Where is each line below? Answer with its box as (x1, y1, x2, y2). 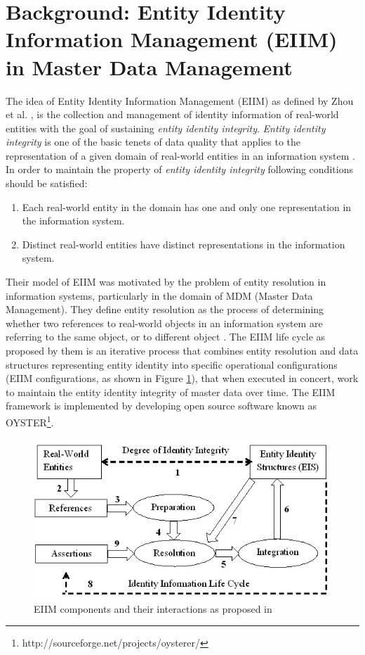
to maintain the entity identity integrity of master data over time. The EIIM (6, 384, 336, 399)
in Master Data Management (6, 52, 293, 81)
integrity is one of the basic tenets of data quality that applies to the (6, 134, 300, 149)
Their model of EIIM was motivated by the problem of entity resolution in (6, 274, 326, 289)
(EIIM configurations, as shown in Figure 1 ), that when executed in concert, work (6, 371, 359, 386)
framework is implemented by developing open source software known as (6, 398, 317, 413)
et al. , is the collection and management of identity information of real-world (6, 107, 339, 122)
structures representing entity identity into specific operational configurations (6, 357, 338, 371)
